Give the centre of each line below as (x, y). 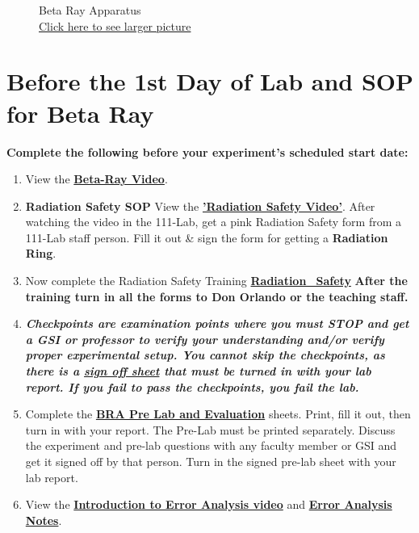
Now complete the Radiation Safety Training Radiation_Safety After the (216, 281)
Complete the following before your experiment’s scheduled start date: (207, 151)
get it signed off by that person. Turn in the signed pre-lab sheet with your (211, 461)
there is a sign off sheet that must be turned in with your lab (198, 371)
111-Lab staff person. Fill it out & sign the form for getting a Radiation (207, 237)
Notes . (44, 520)
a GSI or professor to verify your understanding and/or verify (205, 339)
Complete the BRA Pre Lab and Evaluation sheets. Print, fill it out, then (218, 414)
